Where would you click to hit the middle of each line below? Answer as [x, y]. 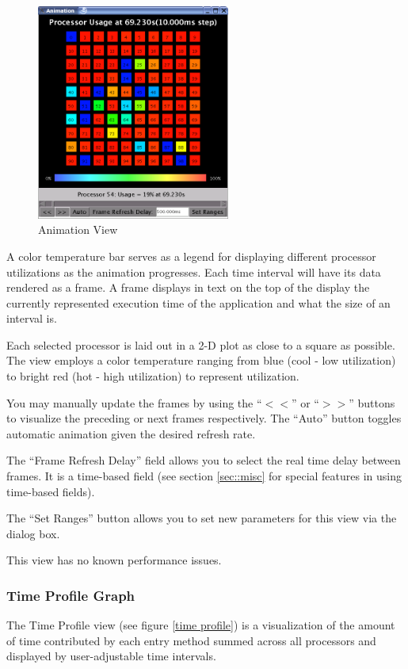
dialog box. [33, 533]
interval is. [32, 318]
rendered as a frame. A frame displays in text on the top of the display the [188, 287]
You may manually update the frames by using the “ [134, 402]
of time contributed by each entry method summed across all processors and [191, 640]
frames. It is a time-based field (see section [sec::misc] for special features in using [204, 476]
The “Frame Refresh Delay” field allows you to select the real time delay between [204, 460]
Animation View [78, 229]
